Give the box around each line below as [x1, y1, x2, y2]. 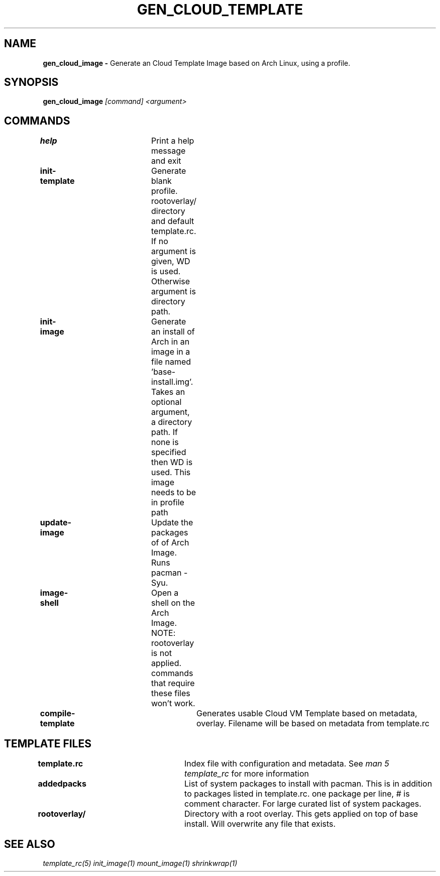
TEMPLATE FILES [4, 737, 91, 750]
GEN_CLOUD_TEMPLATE [137, 1, 303, 18]
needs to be [151, 487, 196, 498]
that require [151, 678, 195, 689]
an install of [151, 326, 195, 337]
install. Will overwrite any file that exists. [184, 819, 336, 829]
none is [151, 437, 179, 448]
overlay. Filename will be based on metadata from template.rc [196, 718, 429, 729]
